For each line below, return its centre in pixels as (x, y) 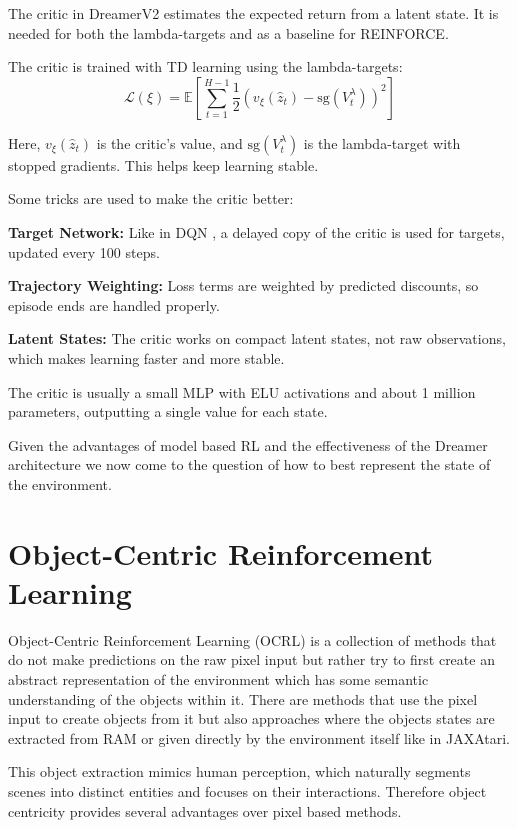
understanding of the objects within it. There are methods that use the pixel (243, 698)
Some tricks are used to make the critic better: (151, 198)
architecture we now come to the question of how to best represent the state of (249, 464)
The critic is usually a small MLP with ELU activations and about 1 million (242, 391)
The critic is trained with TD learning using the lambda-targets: (205, 66)
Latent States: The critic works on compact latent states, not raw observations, (257, 338)
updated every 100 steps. (84, 251)
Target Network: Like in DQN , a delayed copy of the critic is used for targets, (256, 231)
